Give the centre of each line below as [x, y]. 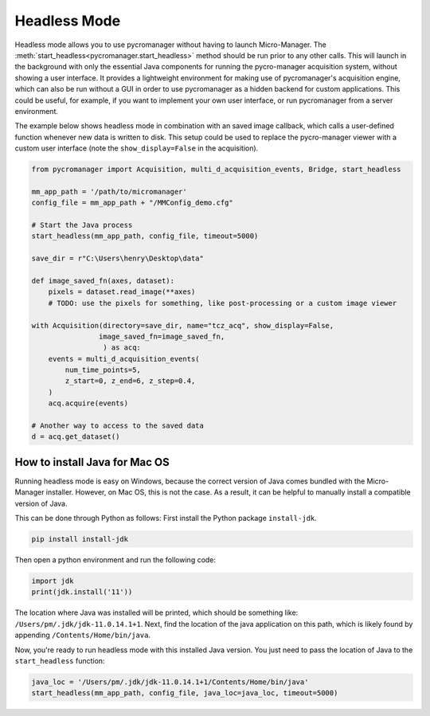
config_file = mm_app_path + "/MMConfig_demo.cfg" [133, 203]
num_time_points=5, [103, 370]
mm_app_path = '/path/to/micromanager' [109, 192]
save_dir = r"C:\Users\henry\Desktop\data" [118, 258]
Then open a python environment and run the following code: [115, 560]
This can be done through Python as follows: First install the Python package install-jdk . [166, 518]
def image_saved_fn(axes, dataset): [103, 280]
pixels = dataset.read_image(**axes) [122, 292]
